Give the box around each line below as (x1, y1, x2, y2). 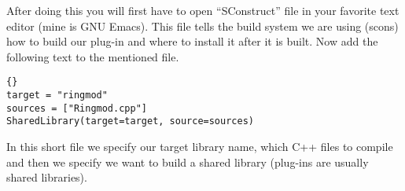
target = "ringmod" (6, 90, 108, 101)
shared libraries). (6, 169, 87, 185)
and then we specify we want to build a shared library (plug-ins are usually (6, 153, 369, 170)
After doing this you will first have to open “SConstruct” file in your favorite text (6, 2, 399, 18)
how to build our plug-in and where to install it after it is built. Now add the (6, 33, 378, 50)
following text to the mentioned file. (6, 48, 179, 64)
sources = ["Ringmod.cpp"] (6, 102, 147, 114)
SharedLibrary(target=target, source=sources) (6, 116, 254, 127)
